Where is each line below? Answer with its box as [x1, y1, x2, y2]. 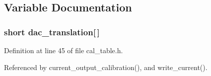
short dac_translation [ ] [4, 25, 100, 38]
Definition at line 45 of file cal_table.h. [4, 45, 123, 55]
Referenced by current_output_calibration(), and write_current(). [4, 62, 208, 72]
